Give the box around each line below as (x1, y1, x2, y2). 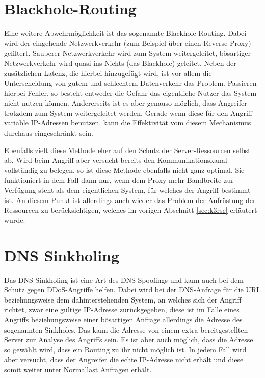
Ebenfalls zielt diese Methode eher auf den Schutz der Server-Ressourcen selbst (4, 144, 251, 155)
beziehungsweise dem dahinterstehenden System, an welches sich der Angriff (4, 294, 242, 305)
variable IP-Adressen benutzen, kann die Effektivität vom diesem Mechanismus (4, 117, 251, 128)
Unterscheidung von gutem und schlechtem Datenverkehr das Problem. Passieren (4, 78, 257, 88)
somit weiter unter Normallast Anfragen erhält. (4, 364, 152, 374)
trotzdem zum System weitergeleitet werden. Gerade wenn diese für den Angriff (4, 107, 252, 118)
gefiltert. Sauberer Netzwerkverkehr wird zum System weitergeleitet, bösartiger (4, 47, 251, 58)
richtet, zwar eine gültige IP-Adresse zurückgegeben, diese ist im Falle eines (4, 304, 240, 315)
